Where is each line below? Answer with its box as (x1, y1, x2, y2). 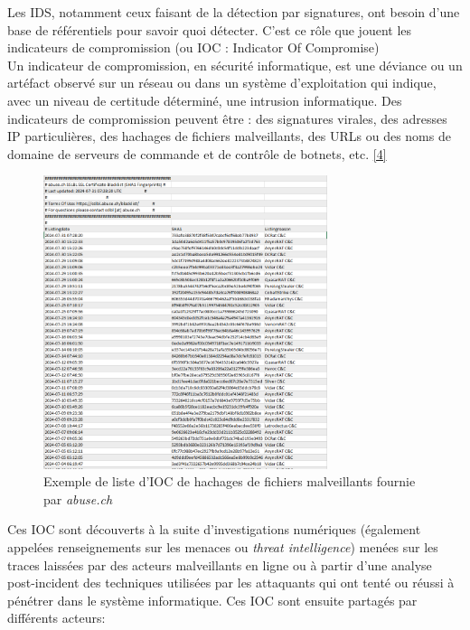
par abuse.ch (43, 489, 113, 508)
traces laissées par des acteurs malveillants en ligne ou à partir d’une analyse (7, 555, 432, 574)
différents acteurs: (7, 608, 106, 627)
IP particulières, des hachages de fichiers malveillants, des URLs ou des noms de (7, 127, 451, 146)
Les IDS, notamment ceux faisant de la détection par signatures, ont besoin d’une (7, 3, 460, 21)
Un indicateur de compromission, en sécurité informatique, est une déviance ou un (7, 55, 463, 74)
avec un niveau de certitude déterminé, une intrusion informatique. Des (7, 90, 402, 109)
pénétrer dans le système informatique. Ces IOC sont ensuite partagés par (7, 590, 418, 609)
